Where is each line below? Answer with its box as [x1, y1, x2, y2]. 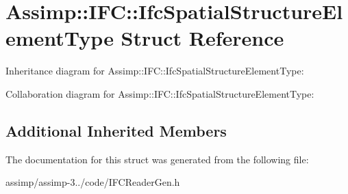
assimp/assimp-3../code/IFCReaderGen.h [5, 175, 180, 189]
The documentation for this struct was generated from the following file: [5, 152, 309, 166]
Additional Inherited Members [5, 120, 227, 141]
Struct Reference [121, 24, 284, 52]
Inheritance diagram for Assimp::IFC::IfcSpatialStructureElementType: [5, 64, 304, 78]
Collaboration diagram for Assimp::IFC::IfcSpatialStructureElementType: [5, 86, 314, 100]
